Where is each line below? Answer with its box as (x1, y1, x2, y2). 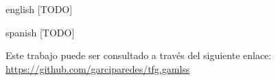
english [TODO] (5, 2, 73, 16)
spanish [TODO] (5, 25, 75, 39)
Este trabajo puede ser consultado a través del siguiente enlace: (5, 48, 272, 62)
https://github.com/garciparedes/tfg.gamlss (5, 61, 190, 76)
